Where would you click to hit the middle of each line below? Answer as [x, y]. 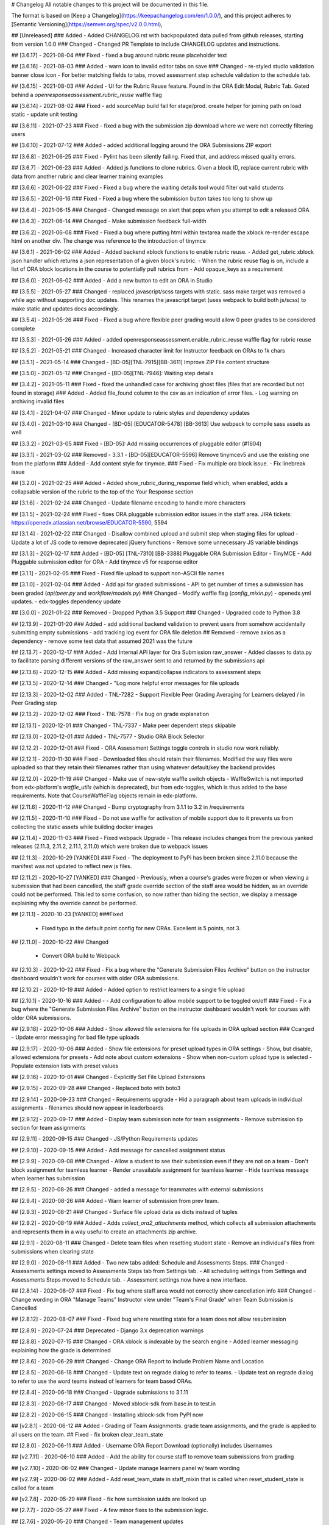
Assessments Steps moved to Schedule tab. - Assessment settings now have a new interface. [129, 1279]
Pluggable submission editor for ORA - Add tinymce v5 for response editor [104, 562]
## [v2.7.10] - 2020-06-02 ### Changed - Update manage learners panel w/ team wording [126, 1468]
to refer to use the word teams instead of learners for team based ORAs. [102, 1381]
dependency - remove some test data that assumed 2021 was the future [102, 641]
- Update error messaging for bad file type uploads [75, 1038]
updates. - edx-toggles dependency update [66, 601]
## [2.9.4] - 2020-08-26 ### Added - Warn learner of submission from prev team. [115, 1200]
